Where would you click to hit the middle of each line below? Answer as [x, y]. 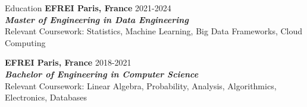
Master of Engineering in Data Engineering [97, 19]
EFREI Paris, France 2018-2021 [68, 62]
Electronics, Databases [46, 97]
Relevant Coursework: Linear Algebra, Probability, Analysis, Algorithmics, [141, 85]
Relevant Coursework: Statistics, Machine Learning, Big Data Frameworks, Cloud [154, 31]
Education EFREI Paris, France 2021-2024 [88, 8]
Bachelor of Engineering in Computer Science [102, 74]
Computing [25, 42]
